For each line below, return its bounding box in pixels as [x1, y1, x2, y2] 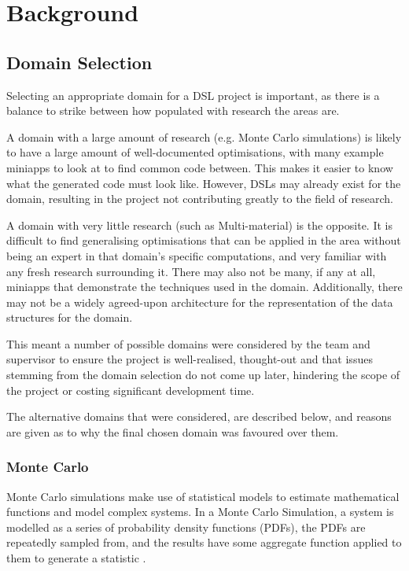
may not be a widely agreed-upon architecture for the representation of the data [6, 293, 393, 310]
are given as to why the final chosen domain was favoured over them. [6, 423, 339, 440]
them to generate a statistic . [6, 550, 146, 566]
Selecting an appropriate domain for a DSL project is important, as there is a [6, 87, 380, 103]
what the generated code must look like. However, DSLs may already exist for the [6, 175, 401, 191]
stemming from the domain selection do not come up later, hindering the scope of [6, 367, 400, 383]
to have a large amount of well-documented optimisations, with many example [6, 144, 384, 160]
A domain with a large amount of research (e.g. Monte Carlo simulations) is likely [6, 128, 402, 145]
